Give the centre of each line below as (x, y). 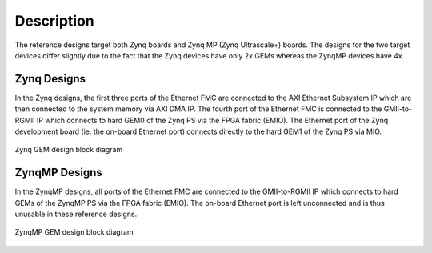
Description (55, 21)
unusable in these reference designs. (76, 214)
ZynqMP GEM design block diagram (74, 232)
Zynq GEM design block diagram (69, 150)
